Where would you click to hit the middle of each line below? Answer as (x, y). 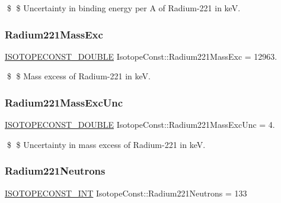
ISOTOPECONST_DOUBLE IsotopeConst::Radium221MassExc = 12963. (141, 56)
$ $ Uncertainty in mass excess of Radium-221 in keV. (106, 144)
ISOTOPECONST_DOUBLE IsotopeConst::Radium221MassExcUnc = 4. (140, 125)
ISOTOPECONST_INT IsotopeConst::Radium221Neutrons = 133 (126, 193)
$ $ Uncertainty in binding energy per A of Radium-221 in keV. (124, 8)
